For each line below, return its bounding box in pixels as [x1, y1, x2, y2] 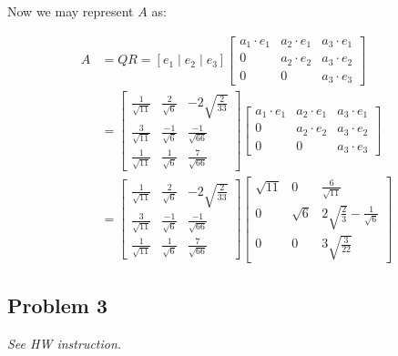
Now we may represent [7, 2, 134, 20]
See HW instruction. [7, 333, 122, 352]
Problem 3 [7, 291, 107, 320]
